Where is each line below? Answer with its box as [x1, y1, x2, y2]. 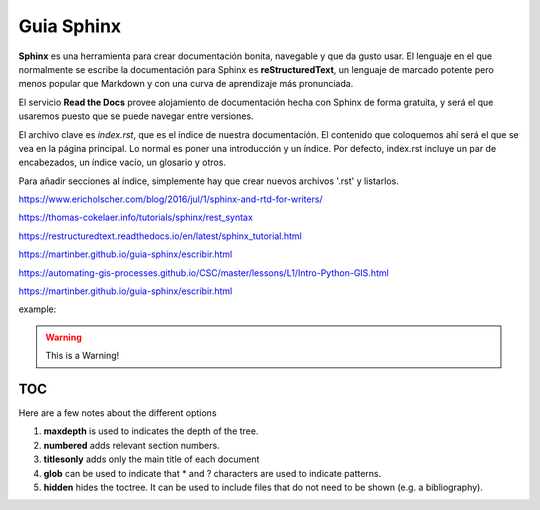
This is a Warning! [45, 350, 120, 362]
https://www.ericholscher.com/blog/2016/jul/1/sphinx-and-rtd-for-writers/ [18, 193, 324, 205]
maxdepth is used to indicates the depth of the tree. [43, 425, 259, 437]
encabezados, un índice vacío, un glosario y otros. [18, 156, 227, 169]
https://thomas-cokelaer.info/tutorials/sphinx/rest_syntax [18, 211, 254, 224]
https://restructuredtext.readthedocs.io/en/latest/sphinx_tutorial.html [18, 230, 302, 242]
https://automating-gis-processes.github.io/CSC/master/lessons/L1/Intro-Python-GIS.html [18, 266, 389, 279]
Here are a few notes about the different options [18, 407, 217, 419]
